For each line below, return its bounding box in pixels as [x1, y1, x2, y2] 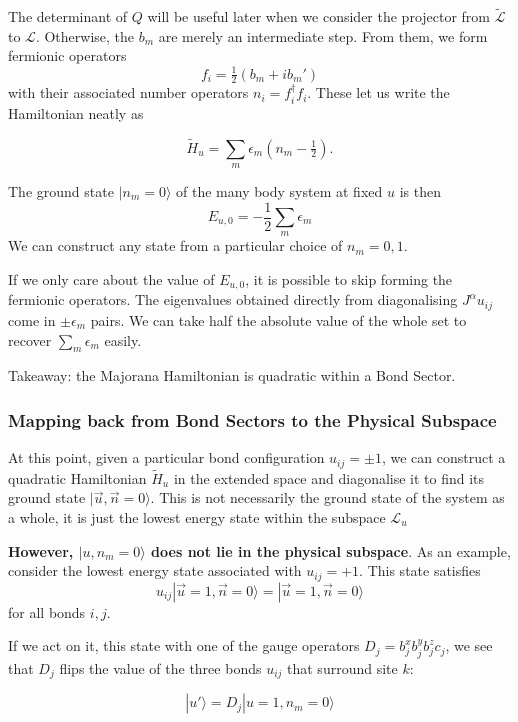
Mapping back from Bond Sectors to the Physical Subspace [8, 407, 497, 432]
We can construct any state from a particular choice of [8, 235, 343, 256]
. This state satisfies [359, 560, 481, 581]
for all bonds [8, 601, 86, 622]
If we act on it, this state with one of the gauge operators [8, 635, 360, 656]
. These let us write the [307, 82, 450, 103]
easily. [104, 329, 142, 350]
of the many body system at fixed [176, 180, 383, 201]
